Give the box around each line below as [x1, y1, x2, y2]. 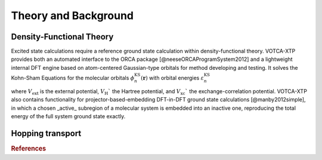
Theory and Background [11, 9, 134, 22]
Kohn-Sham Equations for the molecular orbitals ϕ [11, 75, 135, 82]
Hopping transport [11, 128, 82, 139]
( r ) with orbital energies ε [140, 75, 205, 82]
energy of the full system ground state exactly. [11, 113, 126, 119]
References [11, 144, 47, 152]
